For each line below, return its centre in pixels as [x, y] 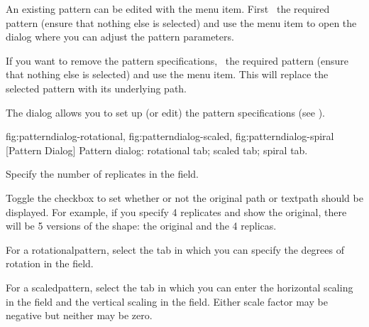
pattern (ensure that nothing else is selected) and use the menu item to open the [181, 22]
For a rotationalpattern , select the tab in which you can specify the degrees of [175, 249]
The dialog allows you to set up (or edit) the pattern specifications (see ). [165, 112]
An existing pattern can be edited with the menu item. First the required [168, 9]
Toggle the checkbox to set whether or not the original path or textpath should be [184, 197]
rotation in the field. [50, 263]
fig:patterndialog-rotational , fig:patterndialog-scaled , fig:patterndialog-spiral [170, 136]
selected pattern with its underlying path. [96, 88]
